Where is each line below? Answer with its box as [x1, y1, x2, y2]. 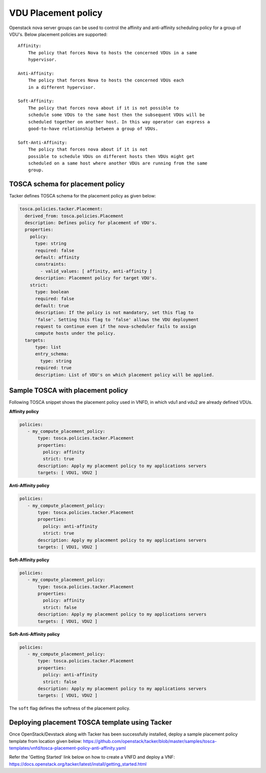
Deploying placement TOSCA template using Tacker [9, 718, 172, 727]
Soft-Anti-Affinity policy [9, 631, 60, 637]
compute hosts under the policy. [35, 331, 116, 336]
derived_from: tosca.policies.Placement [25, 213, 124, 219]
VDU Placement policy [9, 7, 103, 18]
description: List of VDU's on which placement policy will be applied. [35, 372, 214, 378]
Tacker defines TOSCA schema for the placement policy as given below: [9, 193, 156, 199]
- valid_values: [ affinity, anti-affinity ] [40, 268, 152, 274]
